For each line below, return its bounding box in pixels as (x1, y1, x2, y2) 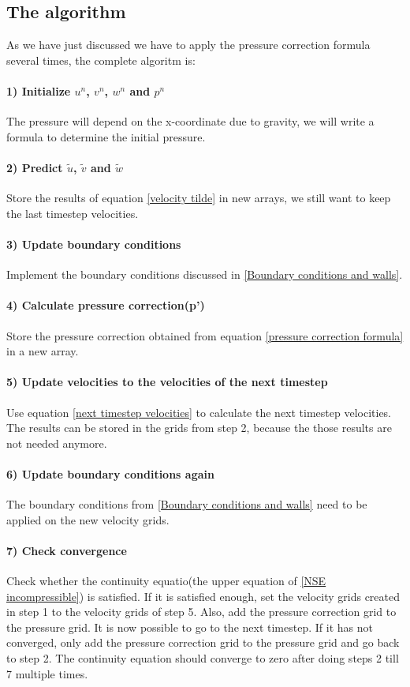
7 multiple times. (6, 665, 88, 681)
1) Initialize (6, 82, 71, 99)
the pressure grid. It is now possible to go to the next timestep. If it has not (6, 618, 373, 635)
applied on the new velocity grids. (6, 511, 170, 527)
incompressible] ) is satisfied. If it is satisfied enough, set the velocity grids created (6, 588, 401, 604)
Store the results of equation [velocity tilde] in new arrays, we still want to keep (6, 190, 391, 206)
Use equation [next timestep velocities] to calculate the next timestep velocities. (6, 404, 392, 420)
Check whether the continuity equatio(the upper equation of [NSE (6, 572, 326, 589)
